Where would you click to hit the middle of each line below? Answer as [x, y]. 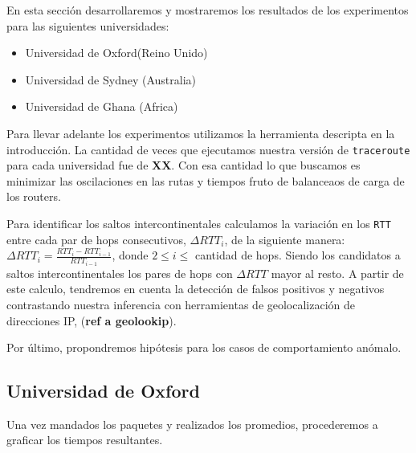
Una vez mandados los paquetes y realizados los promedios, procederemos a [192, 424]
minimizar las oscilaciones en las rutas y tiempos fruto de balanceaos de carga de [206, 180]
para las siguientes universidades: [88, 25]
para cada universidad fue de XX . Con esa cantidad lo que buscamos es [184, 165]
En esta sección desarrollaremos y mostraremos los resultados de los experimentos [208, 10]
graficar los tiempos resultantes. [85, 440]
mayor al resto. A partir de [337, 273]
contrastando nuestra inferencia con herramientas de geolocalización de [181, 304]
